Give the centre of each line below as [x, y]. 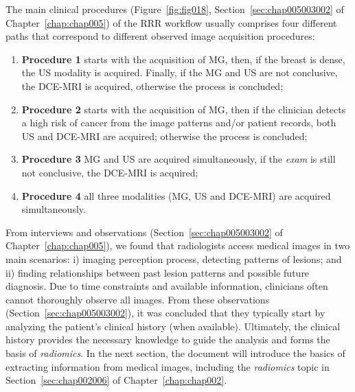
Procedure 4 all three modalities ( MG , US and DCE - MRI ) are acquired [176, 195]
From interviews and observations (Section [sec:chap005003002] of [144, 232]
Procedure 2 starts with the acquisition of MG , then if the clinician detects [184, 109]
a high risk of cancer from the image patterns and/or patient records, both [179, 123]
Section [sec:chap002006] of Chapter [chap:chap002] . [116, 380]
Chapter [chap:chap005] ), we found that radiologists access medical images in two [178, 245]
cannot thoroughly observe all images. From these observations [138, 299]
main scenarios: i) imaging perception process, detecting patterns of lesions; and [174, 258]
